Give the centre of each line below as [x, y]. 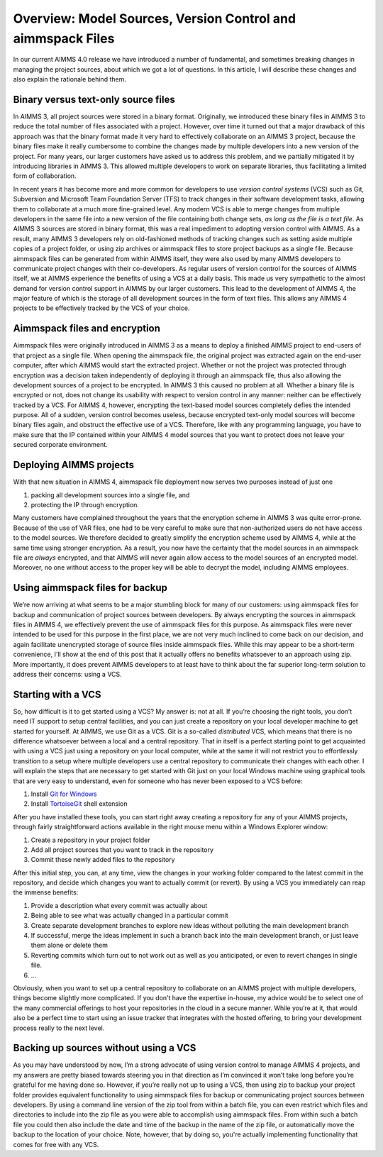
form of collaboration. [45, 176]
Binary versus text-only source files [94, 99]
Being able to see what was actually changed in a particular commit [129, 916]
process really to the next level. [59, 1028]
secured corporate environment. [60, 445]
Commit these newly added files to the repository [103, 860]
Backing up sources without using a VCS [105, 1048]
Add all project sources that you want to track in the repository [122, 849]
